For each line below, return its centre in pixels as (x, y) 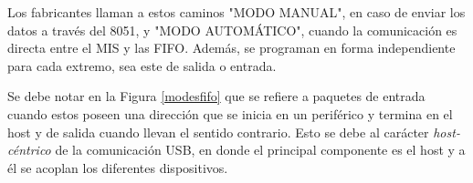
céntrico (29, 150)
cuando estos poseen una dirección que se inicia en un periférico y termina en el (230, 113)
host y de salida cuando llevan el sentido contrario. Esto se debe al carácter (218, 132)
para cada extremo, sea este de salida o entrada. (142, 65)
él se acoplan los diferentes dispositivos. (118, 167)
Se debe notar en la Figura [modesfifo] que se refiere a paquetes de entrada (216, 96)
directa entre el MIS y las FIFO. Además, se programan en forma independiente (231, 48)
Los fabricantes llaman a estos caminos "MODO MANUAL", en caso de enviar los (236, 12)
